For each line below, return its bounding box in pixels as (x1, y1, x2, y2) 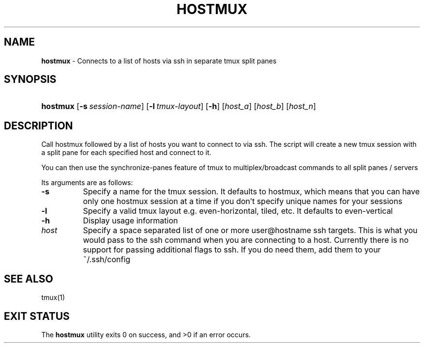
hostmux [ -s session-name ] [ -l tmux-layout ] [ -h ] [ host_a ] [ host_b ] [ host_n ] (41, 101, 316, 111)
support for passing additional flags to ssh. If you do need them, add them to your (83, 245, 381, 255)
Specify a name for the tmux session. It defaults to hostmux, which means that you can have (83, 187, 420, 197)
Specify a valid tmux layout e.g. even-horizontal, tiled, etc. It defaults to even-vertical (83, 206, 393, 216)
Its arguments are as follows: (41, 178, 133, 187)
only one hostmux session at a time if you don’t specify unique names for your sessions (83, 196, 403, 206)
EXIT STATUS (4, 310, 70, 322)
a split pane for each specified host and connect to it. (41, 148, 212, 157)
